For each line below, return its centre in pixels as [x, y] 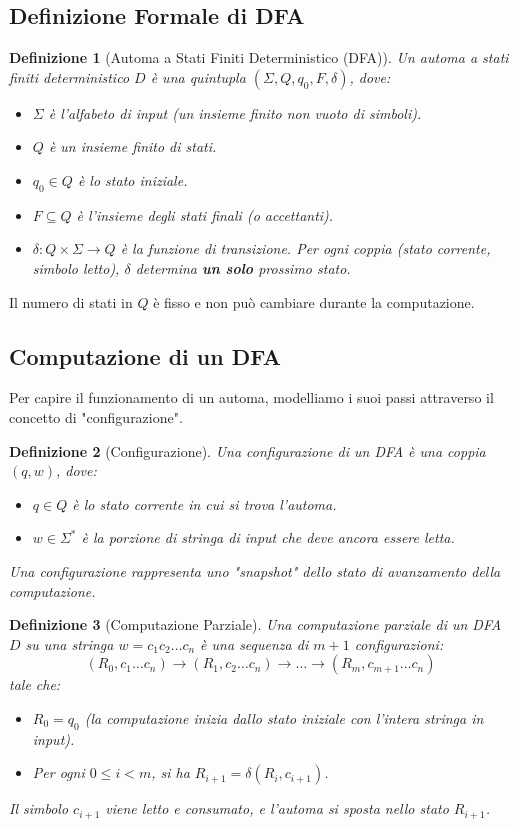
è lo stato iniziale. [132, 179]
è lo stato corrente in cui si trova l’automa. [204, 503]
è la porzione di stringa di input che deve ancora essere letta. [268, 537]
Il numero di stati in [71, 301]
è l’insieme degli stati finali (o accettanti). [205, 214]
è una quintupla [198, 76]
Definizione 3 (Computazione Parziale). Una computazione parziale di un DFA [255, 624]
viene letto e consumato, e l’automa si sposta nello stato [277, 808]
